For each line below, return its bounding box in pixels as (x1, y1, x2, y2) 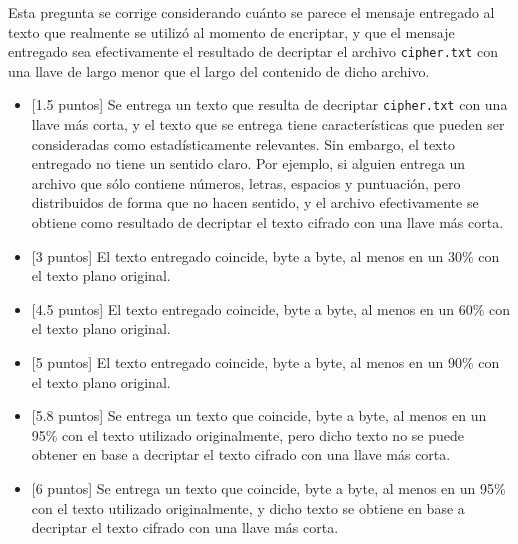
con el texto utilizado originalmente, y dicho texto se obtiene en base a (31, 497, 465, 518)
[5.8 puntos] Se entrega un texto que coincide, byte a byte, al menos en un (31, 405, 487, 426)
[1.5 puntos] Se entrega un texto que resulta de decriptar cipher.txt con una (31, 94, 508, 115)
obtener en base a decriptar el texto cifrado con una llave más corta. (31, 444, 451, 465)
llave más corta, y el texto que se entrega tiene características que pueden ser (31, 114, 505, 135)
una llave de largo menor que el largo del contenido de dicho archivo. (8, 60, 430, 81)
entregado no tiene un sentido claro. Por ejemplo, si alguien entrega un (31, 153, 466, 174)
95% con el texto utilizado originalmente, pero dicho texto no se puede (31, 424, 464, 445)
